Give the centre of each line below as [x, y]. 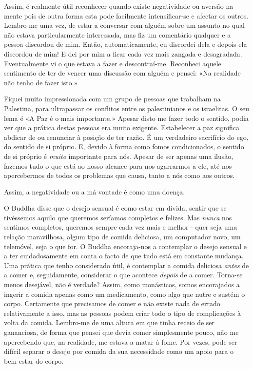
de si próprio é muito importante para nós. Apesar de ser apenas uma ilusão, [119, 156]
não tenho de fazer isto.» [41, 82]
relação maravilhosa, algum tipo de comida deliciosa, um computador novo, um [122, 237]
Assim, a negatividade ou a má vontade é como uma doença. [95, 191]
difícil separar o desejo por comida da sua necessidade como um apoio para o [119, 351]
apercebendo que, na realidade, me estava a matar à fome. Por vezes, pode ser [121, 341]
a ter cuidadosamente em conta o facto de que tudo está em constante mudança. [124, 256]
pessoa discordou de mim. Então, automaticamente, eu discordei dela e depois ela [126, 44]
